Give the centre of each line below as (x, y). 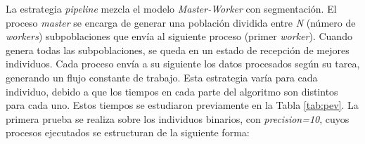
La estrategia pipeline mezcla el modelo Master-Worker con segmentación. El (171, 8)
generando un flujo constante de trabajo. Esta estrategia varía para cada (162, 77)
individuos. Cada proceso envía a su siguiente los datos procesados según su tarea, (183, 64)
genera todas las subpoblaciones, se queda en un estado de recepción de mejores (178, 50)
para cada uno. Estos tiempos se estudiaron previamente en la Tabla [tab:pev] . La (182, 105)
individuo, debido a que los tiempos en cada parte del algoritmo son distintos (172, 91)
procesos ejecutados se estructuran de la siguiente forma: (128, 132)
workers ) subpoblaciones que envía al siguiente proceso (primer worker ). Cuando (179, 36)
